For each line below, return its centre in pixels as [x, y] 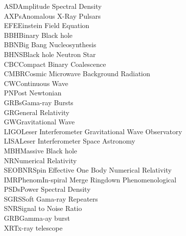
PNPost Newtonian [33, 93]
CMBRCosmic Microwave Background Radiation [77, 74]
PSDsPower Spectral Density [47, 189]
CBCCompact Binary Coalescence [55, 64]
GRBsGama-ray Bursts [39, 102]
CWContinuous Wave [36, 83]
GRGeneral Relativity [37, 112]
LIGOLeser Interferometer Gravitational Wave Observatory [93, 131]
